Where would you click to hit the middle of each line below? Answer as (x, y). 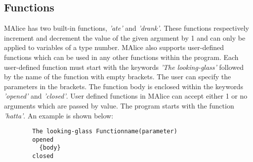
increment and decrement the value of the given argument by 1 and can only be (125, 37)
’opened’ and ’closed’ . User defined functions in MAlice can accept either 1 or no (126, 96)
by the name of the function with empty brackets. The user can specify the (118, 77)
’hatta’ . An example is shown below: (59, 115)
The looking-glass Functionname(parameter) (105, 132)
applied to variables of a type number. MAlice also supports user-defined (114, 47)
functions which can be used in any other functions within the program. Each (121, 57)
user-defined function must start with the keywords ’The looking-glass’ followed (124, 67)
